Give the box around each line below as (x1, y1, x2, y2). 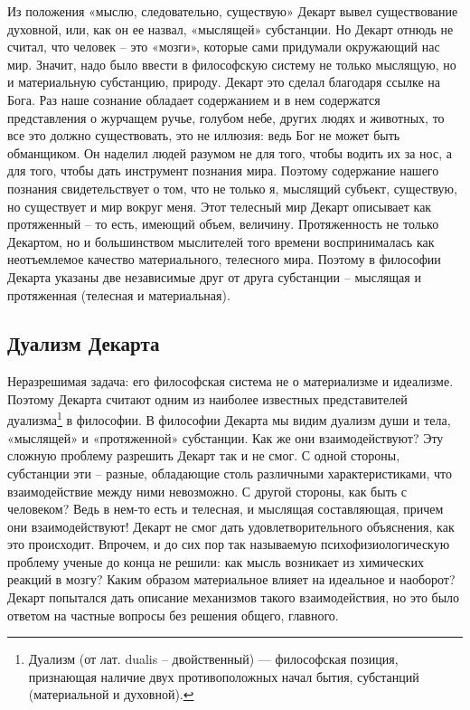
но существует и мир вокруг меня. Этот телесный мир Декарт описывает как (7, 196, 432, 215)
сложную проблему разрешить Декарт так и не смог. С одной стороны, (7, 446, 400, 465)
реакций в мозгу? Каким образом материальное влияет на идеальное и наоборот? (7, 570, 456, 589)
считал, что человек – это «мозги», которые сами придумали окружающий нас (7, 37, 440, 56)
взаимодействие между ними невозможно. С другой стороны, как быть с (7, 481, 408, 500)
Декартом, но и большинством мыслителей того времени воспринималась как (7, 232, 435, 251)
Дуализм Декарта (7, 329, 160, 357)
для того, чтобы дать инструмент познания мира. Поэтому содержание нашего (7, 161, 439, 180)
